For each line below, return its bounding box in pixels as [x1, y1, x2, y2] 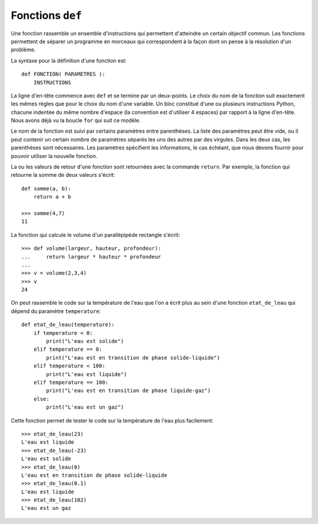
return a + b [33, 193, 71, 200]
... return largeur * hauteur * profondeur [21, 253, 161, 260]
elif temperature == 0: [33, 346, 102, 353]
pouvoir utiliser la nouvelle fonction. [11, 152, 98, 159]
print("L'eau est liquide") [46, 371, 127, 377]
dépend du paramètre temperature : [11, 307, 101, 315]
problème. [11, 46, 36, 53]
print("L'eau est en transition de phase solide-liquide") [46, 354, 220, 361]
